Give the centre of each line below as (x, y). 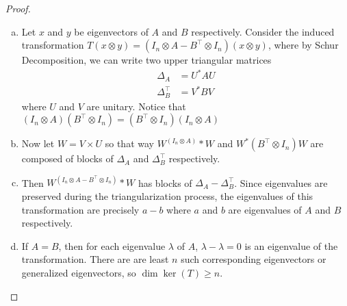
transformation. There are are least (95, 259)
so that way (129, 143)
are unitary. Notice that (136, 106)
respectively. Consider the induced (263, 31)
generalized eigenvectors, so (79, 272)
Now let (38, 143)
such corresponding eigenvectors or (254, 259)
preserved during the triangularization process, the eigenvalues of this (167, 196)
